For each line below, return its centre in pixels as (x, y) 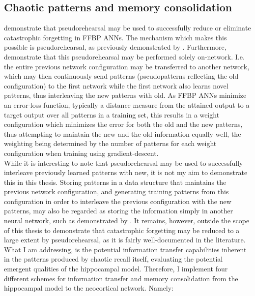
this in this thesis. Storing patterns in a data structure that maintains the (115, 182)
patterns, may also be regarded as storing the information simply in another (119, 211)
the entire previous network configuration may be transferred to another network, (127, 66)
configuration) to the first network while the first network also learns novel (116, 85)
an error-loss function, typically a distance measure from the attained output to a (127, 104)
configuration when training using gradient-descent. (81, 153)
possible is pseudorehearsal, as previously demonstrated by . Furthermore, (115, 47)
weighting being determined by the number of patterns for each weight (110, 143)
